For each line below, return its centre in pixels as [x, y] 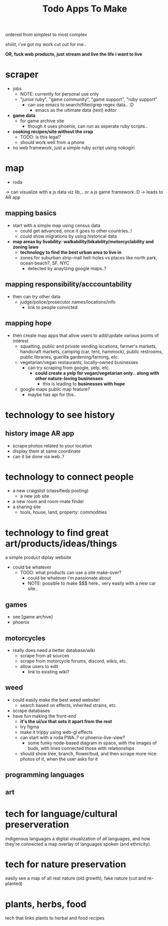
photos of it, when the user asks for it [59, 759]
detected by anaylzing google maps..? [67, 268]
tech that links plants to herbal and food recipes [55, 918]
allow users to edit [39, 666]
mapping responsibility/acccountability [69, 284]
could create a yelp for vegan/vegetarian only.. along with [97, 373]
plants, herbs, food [46, 904]
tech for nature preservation [66, 864]
